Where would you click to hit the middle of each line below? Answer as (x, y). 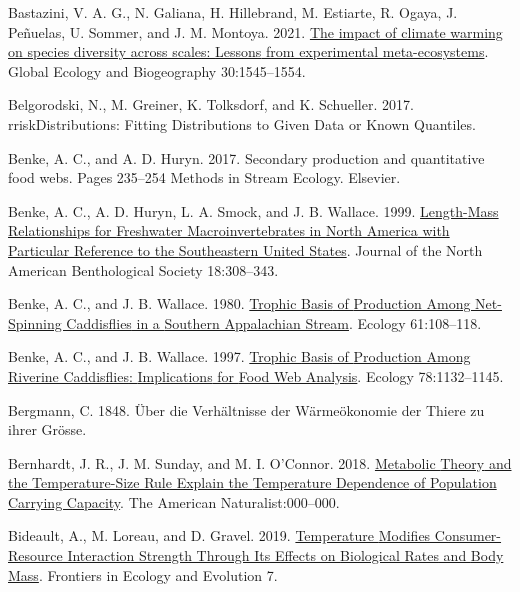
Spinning (35, 322)
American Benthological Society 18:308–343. (143, 269)
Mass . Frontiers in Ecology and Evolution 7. (143, 574)
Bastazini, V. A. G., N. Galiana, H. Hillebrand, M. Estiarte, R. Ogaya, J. (233, 12)
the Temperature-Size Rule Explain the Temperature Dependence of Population (252, 482)
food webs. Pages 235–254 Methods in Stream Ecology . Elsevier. (204, 177)
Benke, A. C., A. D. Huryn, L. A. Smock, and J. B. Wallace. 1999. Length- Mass (253, 210)
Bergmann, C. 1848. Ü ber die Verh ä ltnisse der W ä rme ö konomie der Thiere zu (246, 409)
